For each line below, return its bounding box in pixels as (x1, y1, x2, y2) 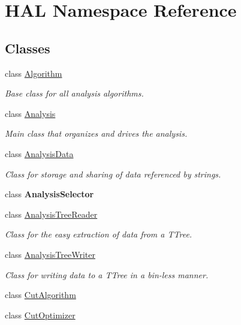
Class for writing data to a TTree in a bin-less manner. (5, 268, 209, 281)
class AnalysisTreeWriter (5, 248, 95, 260)
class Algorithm (5, 67, 62, 79)
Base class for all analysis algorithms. (5, 87, 144, 100)
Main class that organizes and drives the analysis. (5, 127, 188, 140)
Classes (5, 38, 50, 57)
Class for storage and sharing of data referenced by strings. (5, 167, 221, 180)
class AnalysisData (5, 147, 74, 160)
